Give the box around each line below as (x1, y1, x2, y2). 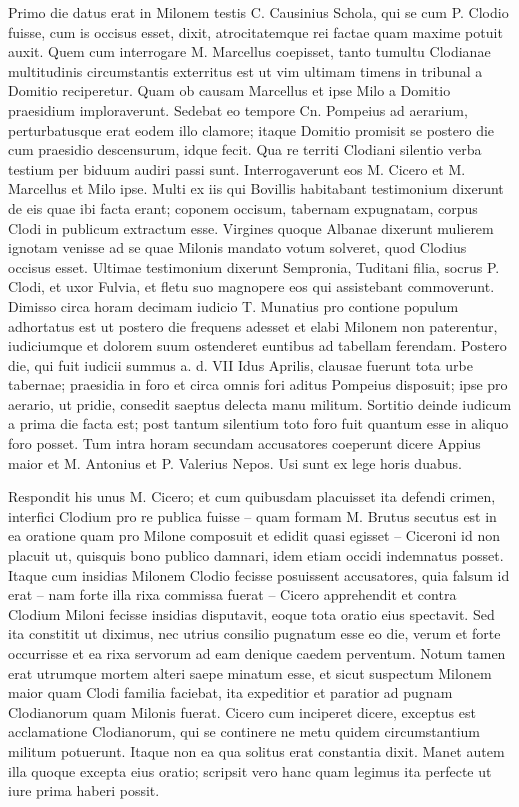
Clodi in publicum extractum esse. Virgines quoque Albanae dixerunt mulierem (8, 217, 494, 238)
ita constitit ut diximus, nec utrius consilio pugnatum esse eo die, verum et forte (8, 623, 501, 644)
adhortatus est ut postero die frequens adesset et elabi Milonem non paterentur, (8, 315, 498, 336)
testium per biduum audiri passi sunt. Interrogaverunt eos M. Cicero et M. (8, 158, 466, 179)
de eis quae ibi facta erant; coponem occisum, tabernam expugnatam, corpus (8, 197, 478, 218)
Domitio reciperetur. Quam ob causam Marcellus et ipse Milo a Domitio (8, 80, 451, 101)
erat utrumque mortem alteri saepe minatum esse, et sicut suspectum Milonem (8, 662, 492, 683)
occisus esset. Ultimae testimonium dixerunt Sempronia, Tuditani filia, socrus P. (8, 256, 500, 277)
